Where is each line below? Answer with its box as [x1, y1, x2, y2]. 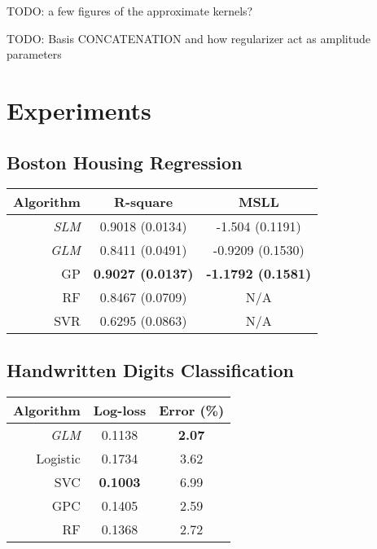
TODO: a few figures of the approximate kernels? [7, 2, 253, 19]
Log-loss [93, 400, 147, 419]
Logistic [36, 448, 81, 468]
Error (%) [159, 400, 225, 419]
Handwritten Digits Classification [7, 357, 294, 382]
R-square [114, 192, 173, 212]
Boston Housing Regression [7, 149, 243, 174]
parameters [7, 46, 62, 63]
